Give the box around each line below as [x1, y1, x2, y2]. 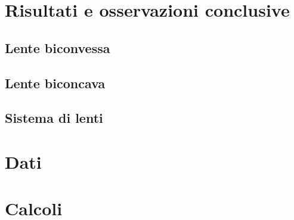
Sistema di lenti [5, 109, 103, 127]
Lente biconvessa [5, 38, 110, 57]
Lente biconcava [5, 73, 106, 92]
